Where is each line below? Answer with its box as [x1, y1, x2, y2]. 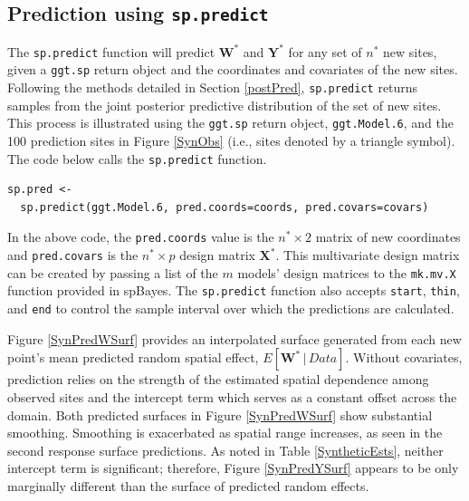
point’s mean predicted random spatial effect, [7, 348, 259, 367]
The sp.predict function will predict [7, 42, 215, 61]
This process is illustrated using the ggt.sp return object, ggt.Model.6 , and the [7, 113, 454, 132]
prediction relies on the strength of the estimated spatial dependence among [7, 370, 429, 389]
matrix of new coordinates [315, 227, 461, 246]
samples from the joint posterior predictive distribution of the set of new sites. [7, 95, 442, 114]
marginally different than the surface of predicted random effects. [7, 476, 369, 495]
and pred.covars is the [7, 246, 139, 265]
